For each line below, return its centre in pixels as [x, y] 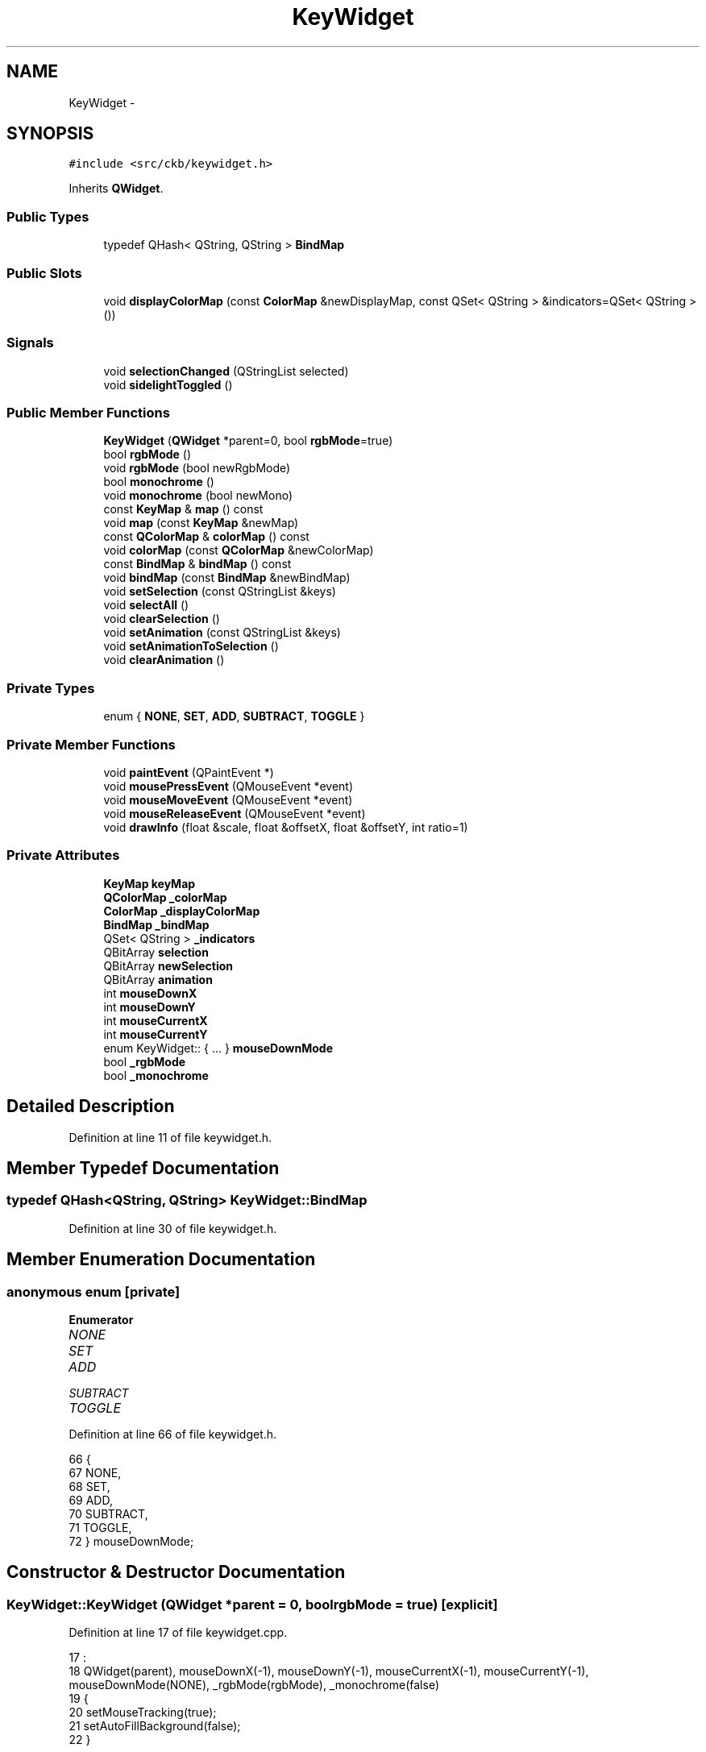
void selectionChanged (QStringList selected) [226, 371]
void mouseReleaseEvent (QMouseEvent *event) [235, 813]
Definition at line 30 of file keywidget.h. [173, 1228]
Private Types [51, 688]
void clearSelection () [162, 619]
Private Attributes [63, 855]
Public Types [48, 216]
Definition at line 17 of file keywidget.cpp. [178, 1633]
